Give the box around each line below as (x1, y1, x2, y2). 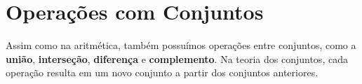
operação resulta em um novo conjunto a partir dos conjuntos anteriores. (6, 65, 319, 80)
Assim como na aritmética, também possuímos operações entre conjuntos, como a (6, 38, 356, 52)
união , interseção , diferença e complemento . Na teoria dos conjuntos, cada (6, 51, 348, 66)
